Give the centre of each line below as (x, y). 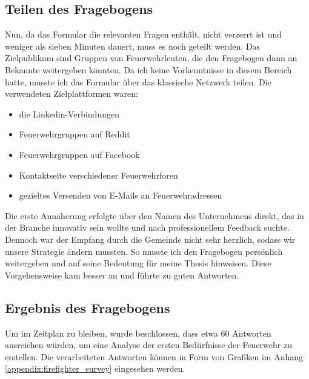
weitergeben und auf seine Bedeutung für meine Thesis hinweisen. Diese (138, 263)
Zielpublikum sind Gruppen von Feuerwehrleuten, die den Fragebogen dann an (151, 58)
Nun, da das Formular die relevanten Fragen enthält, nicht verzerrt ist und (144, 34)
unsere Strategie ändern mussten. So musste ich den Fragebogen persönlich (144, 251)
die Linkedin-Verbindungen (69, 114)
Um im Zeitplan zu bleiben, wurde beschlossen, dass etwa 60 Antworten (138, 333)
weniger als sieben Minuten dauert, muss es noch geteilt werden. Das (133, 46)
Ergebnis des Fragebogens (88, 307)
